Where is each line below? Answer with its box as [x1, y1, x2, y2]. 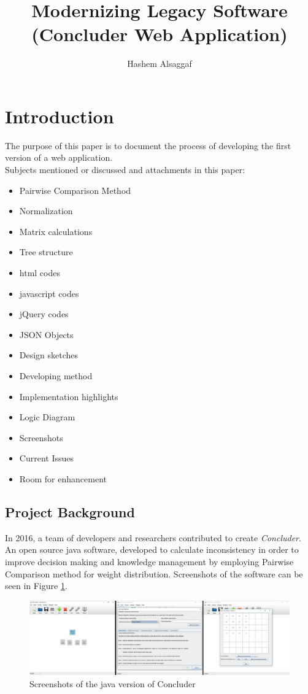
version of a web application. [5, 151, 113, 164]
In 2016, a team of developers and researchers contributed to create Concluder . [5, 531, 301, 544]
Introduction [5, 103, 114, 128]
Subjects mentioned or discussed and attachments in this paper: [5, 163, 245, 176]
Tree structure [19, 245, 73, 258]
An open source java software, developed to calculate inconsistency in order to [5, 543, 299, 556]
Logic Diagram [19, 411, 75, 423]
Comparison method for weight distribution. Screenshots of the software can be [5, 567, 303, 580]
